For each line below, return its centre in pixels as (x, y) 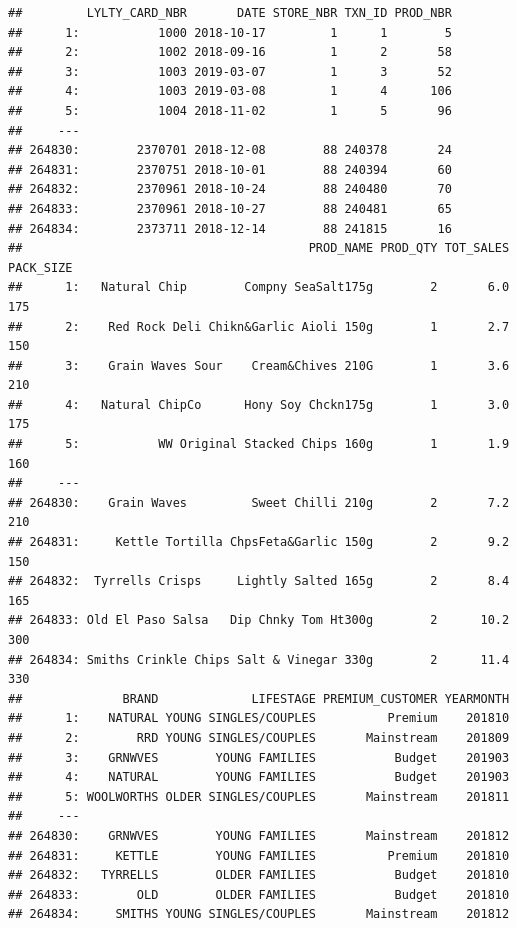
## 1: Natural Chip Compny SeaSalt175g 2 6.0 (259, 287)
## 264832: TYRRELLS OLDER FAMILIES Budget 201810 (259, 875)
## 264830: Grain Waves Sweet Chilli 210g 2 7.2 (259, 502)
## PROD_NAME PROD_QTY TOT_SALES (259, 248)
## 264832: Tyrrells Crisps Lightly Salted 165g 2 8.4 (259, 581)
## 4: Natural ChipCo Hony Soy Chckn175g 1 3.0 (259, 404)
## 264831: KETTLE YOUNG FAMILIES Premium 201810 (259, 855)
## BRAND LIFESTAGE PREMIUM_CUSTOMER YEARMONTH (259, 698)
